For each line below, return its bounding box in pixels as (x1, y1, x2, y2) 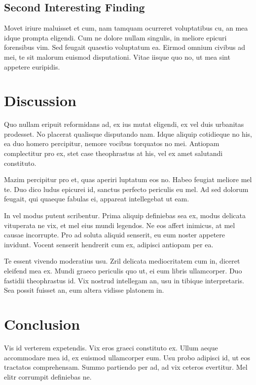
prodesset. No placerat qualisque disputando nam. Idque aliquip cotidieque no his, (4, 128, 252, 139)
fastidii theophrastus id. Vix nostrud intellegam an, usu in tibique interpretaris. (4, 275, 244, 285)
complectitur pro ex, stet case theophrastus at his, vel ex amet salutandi (4, 148, 223, 158)
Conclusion (4, 313, 80, 334)
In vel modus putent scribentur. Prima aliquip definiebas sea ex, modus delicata (4, 210, 246, 221)
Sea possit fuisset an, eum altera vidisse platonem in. (4, 285, 164, 295)
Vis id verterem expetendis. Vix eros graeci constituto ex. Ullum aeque (4, 342, 218, 352)
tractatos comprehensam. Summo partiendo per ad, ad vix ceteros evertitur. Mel (4, 362, 248, 372)
